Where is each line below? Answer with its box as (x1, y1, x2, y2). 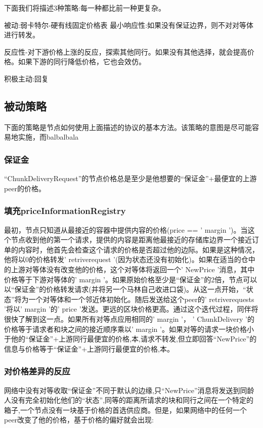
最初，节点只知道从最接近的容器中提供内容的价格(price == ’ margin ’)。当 (4, 224, 248, 235)
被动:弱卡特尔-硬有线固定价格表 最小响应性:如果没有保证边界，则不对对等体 (4, 19, 254, 30)
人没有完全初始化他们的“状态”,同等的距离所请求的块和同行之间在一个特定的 (4, 395, 254, 405)
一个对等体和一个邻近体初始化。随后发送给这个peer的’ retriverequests (28, 293, 254, 304)
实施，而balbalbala (18, 132, 79, 142)
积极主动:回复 (4, 73, 49, 83)
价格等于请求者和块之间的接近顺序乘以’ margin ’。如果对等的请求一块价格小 (4, 323, 254, 334)
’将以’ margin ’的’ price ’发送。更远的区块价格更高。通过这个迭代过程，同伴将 (4, 304, 258, 314)
